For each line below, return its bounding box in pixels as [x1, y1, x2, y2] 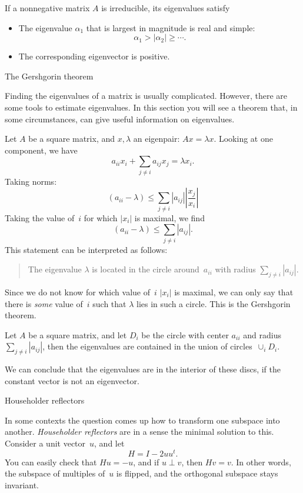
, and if [133, 455, 159, 468]
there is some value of [5, 297, 83, 309]
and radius [243, 328, 281, 341]
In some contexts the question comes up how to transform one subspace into [5, 414, 280, 426]
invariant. [5, 478, 39, 491]
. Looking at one [214, 132, 273, 145]
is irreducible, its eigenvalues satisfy [101, 2, 230, 14]
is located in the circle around [92, 263, 199, 275]
